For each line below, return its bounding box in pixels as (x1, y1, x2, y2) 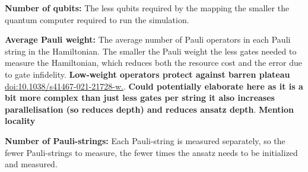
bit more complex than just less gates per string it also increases (5, 91, 275, 104)
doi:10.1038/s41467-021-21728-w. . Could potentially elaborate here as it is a (5, 79, 303, 92)
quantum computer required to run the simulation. (5, 13, 189, 26)
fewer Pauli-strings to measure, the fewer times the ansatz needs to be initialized (5, 146, 298, 158)
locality (5, 114, 36, 127)
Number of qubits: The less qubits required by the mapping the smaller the (5, 2, 290, 14)
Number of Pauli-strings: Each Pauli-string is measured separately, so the (5, 134, 285, 146)
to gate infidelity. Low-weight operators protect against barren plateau (5, 68, 290, 80)
